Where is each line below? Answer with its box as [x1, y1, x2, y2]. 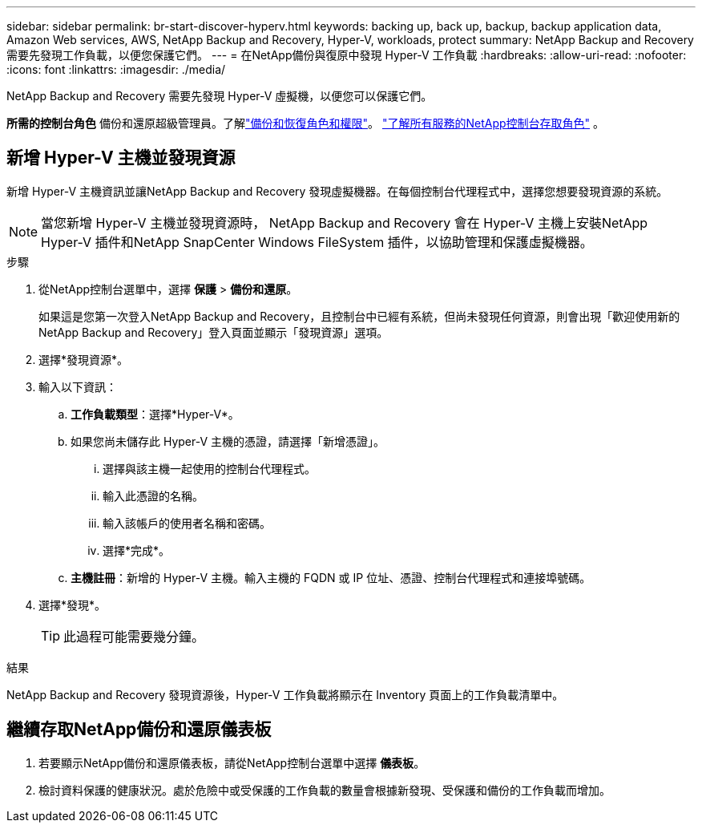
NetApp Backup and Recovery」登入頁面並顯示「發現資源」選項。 [38, 325, 389, 339]
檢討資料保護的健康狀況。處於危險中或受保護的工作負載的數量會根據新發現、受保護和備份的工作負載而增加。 [38, 782, 611, 797]
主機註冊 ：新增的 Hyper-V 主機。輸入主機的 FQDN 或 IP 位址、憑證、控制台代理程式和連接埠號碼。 [71, 570, 591, 584]
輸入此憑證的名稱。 [103, 488, 204, 503]
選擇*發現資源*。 [38, 352, 129, 366]
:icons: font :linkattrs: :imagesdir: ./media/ [6, 63, 226, 76]
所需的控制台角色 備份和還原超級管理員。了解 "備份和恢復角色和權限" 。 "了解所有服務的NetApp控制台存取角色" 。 [6, 116, 604, 130]
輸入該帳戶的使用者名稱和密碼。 [103, 516, 271, 530]
